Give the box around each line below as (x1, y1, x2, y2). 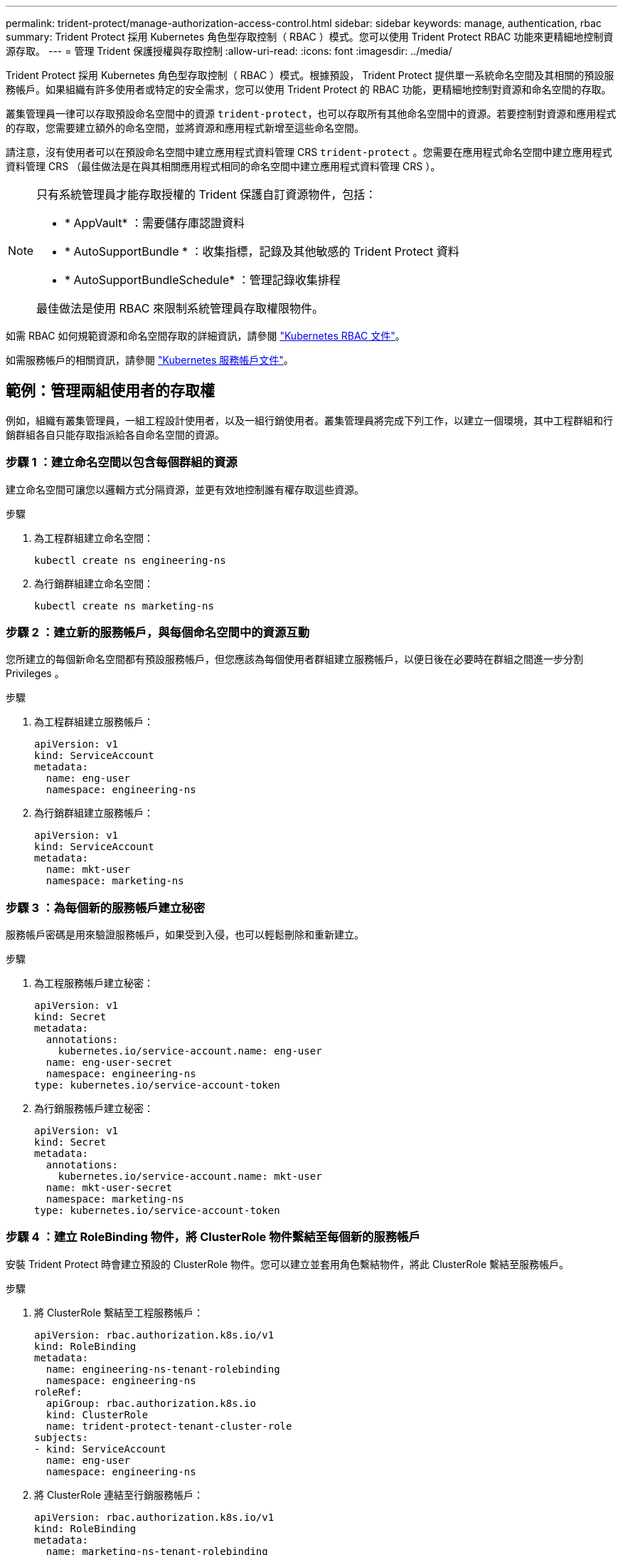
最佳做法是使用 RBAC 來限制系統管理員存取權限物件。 (36, 301, 324, 315)
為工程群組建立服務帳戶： (34, 716, 154, 728)
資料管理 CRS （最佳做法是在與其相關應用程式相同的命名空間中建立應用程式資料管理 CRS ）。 (6, 160, 441, 172)
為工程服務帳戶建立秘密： (34, 977, 154, 990)
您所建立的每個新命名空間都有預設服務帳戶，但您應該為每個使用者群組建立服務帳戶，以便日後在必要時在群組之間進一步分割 (6, 653, 583, 666)
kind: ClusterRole (46, 1408, 149, 1420)
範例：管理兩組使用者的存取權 (6, 382, 215, 400)
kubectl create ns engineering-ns (34, 554, 226, 566)
